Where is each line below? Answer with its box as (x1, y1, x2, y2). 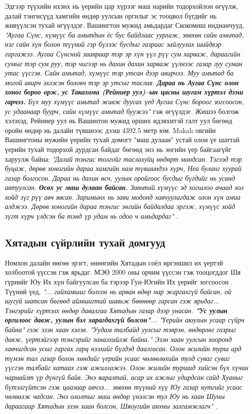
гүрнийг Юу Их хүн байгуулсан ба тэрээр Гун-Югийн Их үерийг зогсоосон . (5, 277, 233, 287)
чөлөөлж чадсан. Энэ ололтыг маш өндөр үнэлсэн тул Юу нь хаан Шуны (5, 391, 225, 401)
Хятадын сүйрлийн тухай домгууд (5, 235, 166, 250)
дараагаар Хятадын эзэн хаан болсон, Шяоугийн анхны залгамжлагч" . (5, 400, 218, 411)
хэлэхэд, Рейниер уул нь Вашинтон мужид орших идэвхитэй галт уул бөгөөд (5, 115, 233, 126)
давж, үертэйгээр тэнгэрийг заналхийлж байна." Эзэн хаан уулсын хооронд (5, 334, 232, 344)
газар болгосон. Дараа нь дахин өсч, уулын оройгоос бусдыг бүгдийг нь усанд (5, 172, 235, 183)
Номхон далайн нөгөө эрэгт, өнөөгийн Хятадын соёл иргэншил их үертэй (5, 257, 223, 267)
